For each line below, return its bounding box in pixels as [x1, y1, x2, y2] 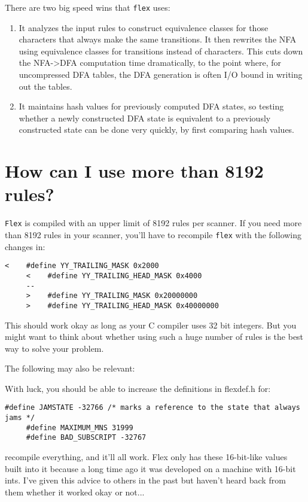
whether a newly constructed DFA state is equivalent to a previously [19, 111, 271, 124]
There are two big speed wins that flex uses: [5, 1, 170, 13]
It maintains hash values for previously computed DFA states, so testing [19, 100, 284, 112]
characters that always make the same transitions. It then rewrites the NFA [19, 33, 297, 45]
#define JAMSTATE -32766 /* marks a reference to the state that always [5, 403, 300, 412]
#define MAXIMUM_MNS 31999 [26, 423, 133, 432]
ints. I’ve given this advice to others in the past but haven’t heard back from [5, 474, 286, 486]
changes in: [5, 240, 45, 252]
